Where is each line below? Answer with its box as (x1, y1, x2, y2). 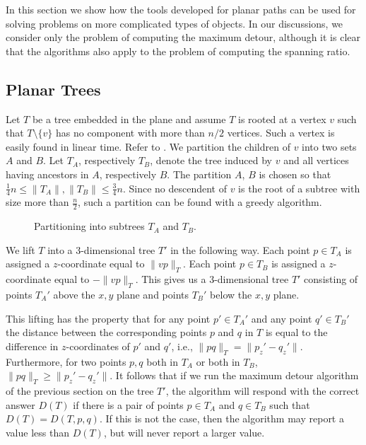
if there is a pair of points (73, 397, 184, 412)
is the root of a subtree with (238, 180, 360, 195)
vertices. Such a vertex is (227, 125, 335, 140)
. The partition (167, 166, 232, 181)
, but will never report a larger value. (103, 424, 265, 439)
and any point (251, 311, 312, 325)
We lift (6, 242, 35, 257)
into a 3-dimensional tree (47, 242, 155, 257)
